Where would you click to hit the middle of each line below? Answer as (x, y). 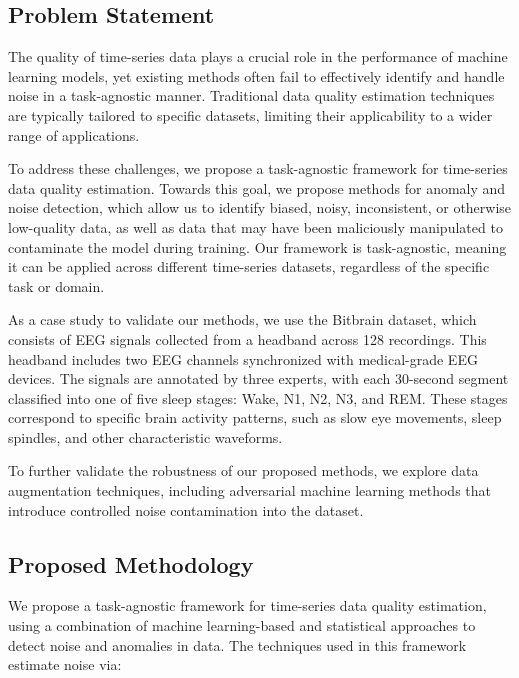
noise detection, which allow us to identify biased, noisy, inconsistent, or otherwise (260, 207)
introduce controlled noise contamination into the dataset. (186, 509)
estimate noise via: (65, 664)
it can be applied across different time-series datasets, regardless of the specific (249, 266)
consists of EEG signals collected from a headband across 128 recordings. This (247, 338)
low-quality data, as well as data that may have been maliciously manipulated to (255, 226)
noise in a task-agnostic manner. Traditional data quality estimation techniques (251, 95)
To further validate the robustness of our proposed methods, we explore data (243, 470)
